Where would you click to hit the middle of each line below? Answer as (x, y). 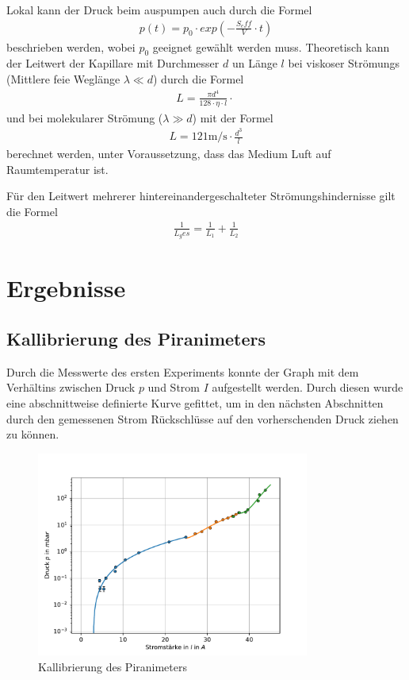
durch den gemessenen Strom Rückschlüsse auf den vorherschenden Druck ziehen (203, 418)
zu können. (33, 434)
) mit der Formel (233, 117)
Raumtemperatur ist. (57, 169)
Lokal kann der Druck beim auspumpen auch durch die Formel (159, 10)
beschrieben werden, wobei (71, 46)
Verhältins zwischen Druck (71, 387)
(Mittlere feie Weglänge (63, 79)
